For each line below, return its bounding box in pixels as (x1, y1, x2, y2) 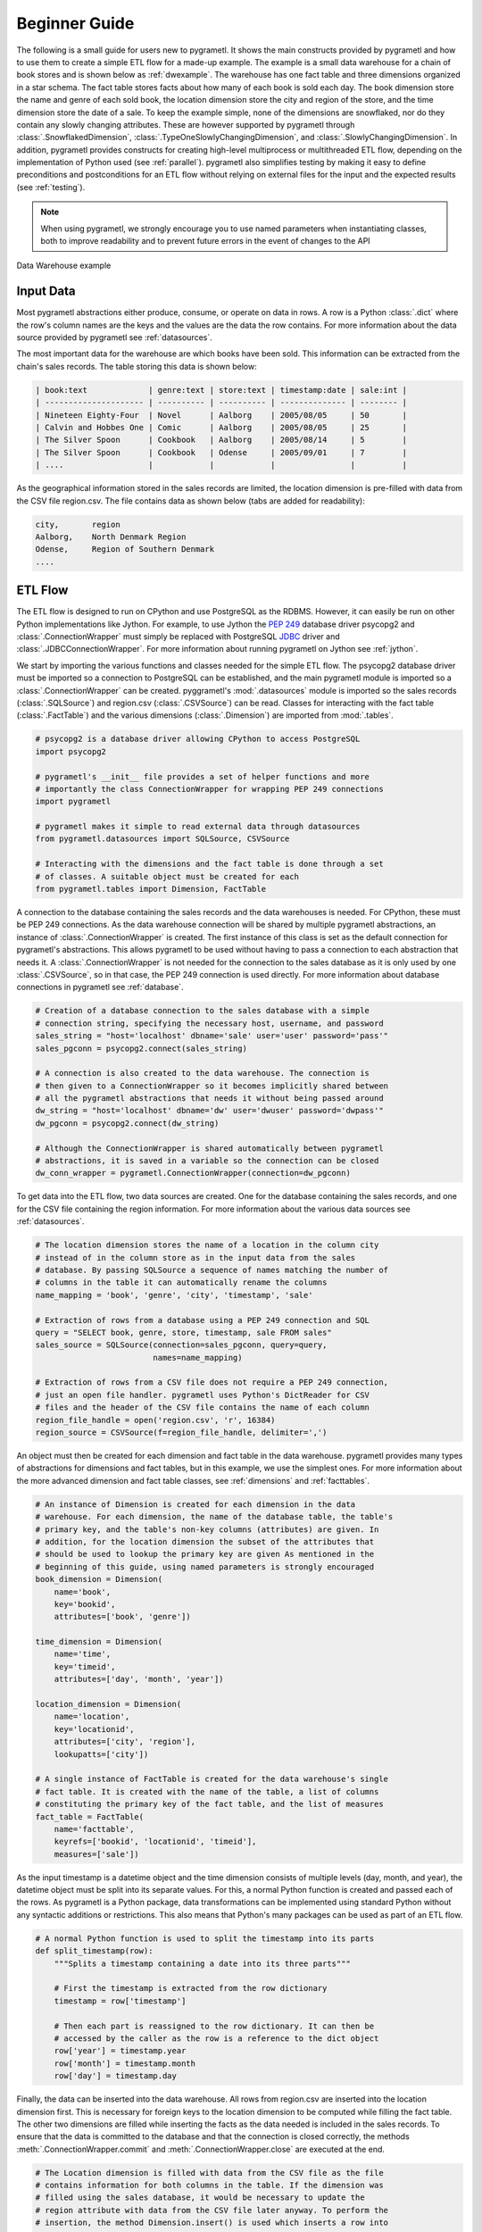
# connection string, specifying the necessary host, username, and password (35, 1018, 384, 1029)
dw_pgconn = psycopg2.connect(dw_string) (35, 1118, 220, 1128)
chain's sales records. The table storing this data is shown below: (16, 361, 258, 371)
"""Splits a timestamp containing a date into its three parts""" (54, 1958, 352, 1969)
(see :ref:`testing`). (16, 181, 86, 192)
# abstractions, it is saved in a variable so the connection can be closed (35, 1156, 379, 1166)
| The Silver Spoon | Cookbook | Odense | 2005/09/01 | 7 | (35, 447, 408, 457)
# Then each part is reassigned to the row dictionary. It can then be (54, 2020, 375, 2031)
